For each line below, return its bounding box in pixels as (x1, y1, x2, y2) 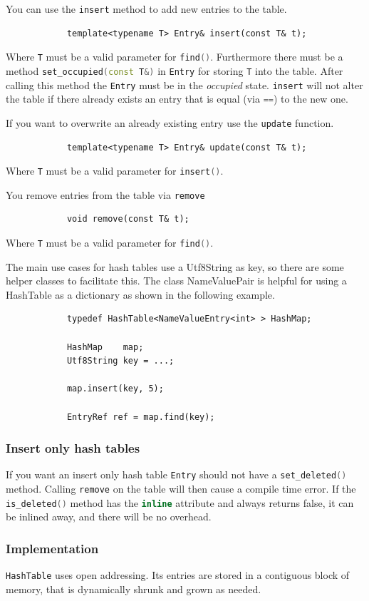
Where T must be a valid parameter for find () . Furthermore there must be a (6, 49, 343, 64)
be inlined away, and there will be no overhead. (6, 509, 212, 524)
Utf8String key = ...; (66, 356, 175, 366)
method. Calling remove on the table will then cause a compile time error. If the (6, 481, 356, 496)
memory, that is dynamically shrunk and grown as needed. (6, 581, 261, 596)
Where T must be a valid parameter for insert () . (6, 163, 224, 178)
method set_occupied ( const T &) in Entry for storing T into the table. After (6, 63, 343, 78)
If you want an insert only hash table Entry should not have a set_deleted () (6, 467, 347, 482)
